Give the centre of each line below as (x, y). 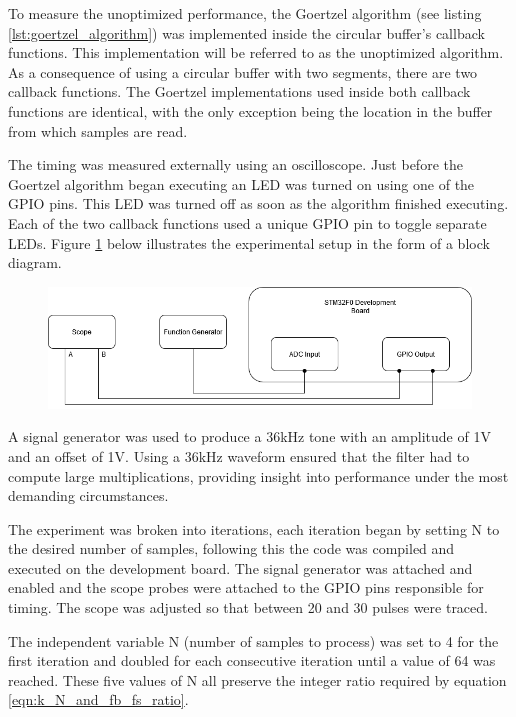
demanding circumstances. (88, 495)
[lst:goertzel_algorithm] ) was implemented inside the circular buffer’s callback (246, 32)
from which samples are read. (98, 130)
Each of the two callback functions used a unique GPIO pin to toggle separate (247, 222)
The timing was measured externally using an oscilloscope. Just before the (235, 164)
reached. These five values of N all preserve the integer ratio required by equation (257, 679)
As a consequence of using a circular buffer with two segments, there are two (243, 71)
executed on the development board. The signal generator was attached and (240, 567)
